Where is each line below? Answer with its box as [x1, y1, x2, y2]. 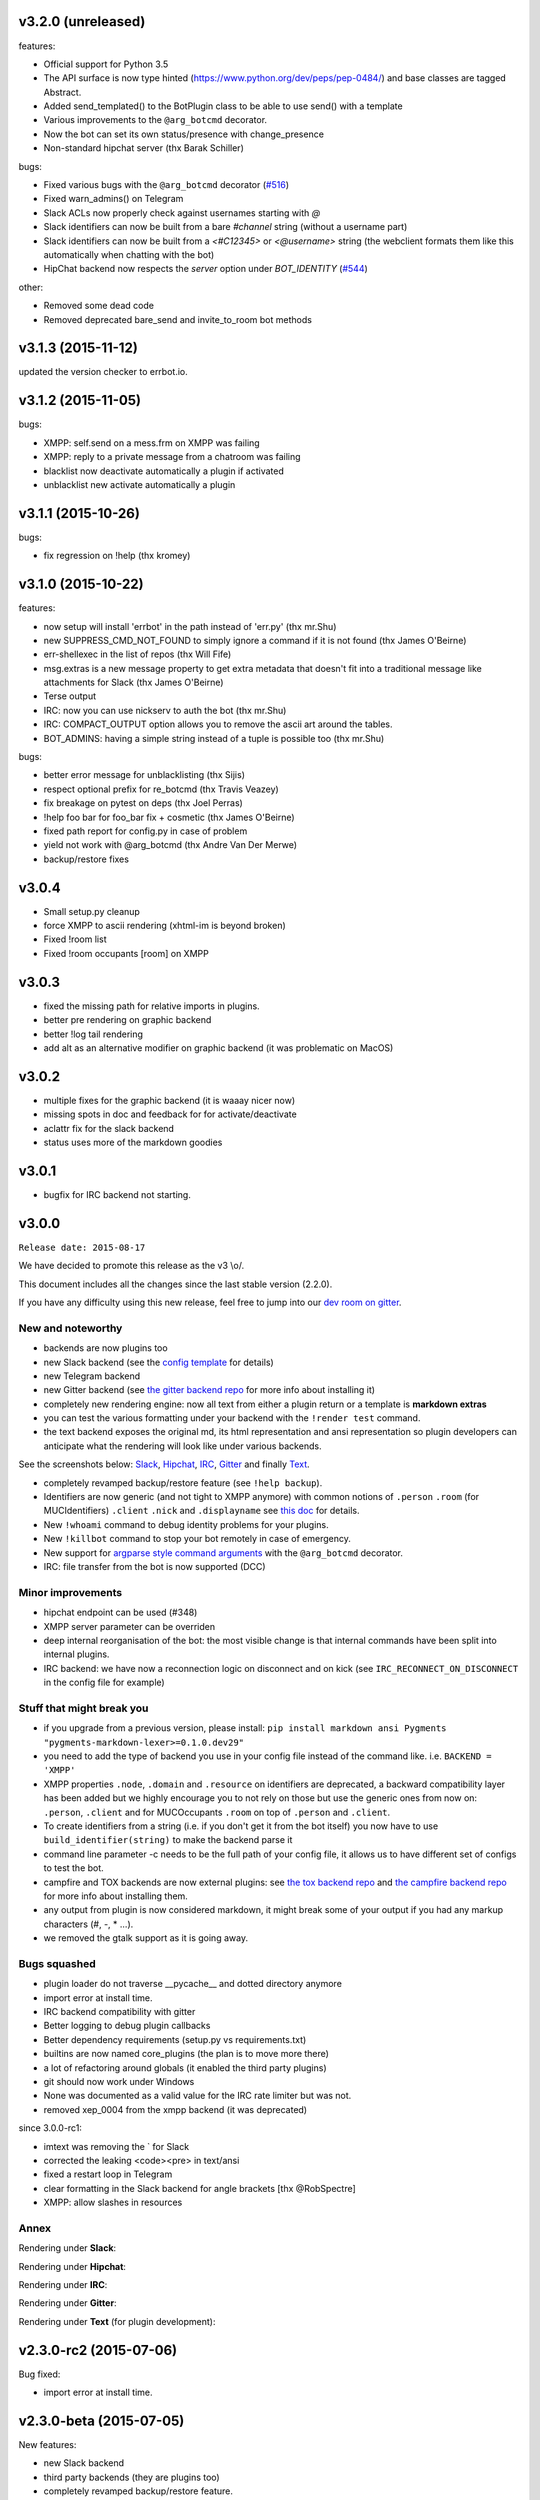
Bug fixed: [18, 2368, 61, 2380]
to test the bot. [43, 1862, 104, 1874]
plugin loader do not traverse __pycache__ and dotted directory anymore [43, 1978, 342, 1990]
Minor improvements [18, 1585, 123, 1599]
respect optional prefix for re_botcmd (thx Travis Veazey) [43, 783, 279, 795]
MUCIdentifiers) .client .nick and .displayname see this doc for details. [43, 1505, 360, 1517]
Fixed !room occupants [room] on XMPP [43, 947, 209, 959]
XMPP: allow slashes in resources [43, 2196, 183, 2209]
